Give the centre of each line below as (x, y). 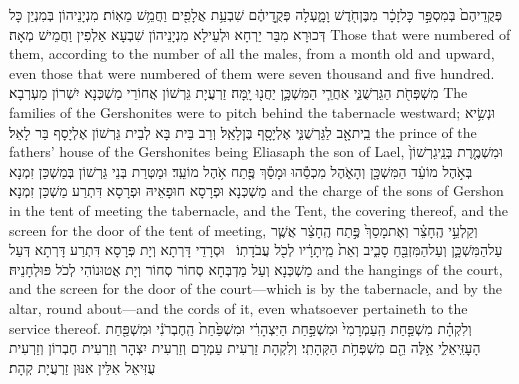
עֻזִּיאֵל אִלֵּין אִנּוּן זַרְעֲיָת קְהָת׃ (82, 366)
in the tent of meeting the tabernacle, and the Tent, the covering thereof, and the (259, 209)
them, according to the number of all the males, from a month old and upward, (252, 53)
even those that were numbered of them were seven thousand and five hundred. (252, 72)
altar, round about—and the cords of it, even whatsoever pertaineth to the (238, 307)
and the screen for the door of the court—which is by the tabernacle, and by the (256, 288)
